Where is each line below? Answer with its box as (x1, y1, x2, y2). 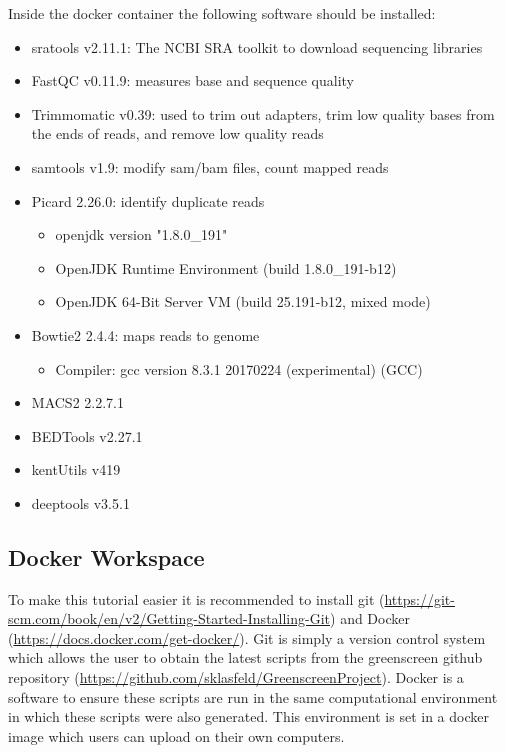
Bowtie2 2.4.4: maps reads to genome (31, 324, 260, 345)
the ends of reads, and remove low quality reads (31, 123, 324, 144)
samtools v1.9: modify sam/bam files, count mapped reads (31, 156, 389, 177)
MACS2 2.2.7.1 (31, 392, 124, 413)
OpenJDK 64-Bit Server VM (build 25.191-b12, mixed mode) (55, 291, 431, 312)
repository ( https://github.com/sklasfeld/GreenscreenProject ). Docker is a (8, 667, 464, 688)
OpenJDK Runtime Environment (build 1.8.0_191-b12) (55, 257, 397, 278)
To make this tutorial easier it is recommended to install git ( (8, 588, 385, 609)
